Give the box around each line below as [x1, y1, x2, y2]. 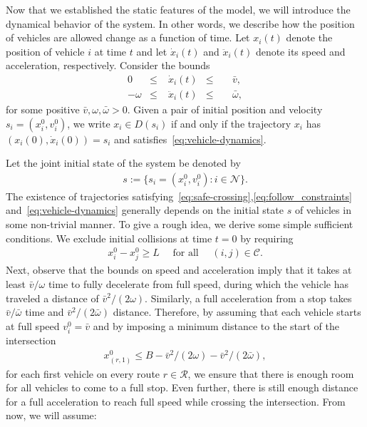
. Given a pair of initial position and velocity [127, 102, 323, 117]
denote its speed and [255, 43, 346, 58]
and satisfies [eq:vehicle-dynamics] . [114, 131, 267, 146]
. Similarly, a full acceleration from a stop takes [145, 290, 352, 305]
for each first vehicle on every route [6, 366, 160, 381]
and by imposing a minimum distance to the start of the [93, 318, 340, 333]
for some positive [6, 102, 80, 117]
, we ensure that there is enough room [187, 366, 354, 381]
